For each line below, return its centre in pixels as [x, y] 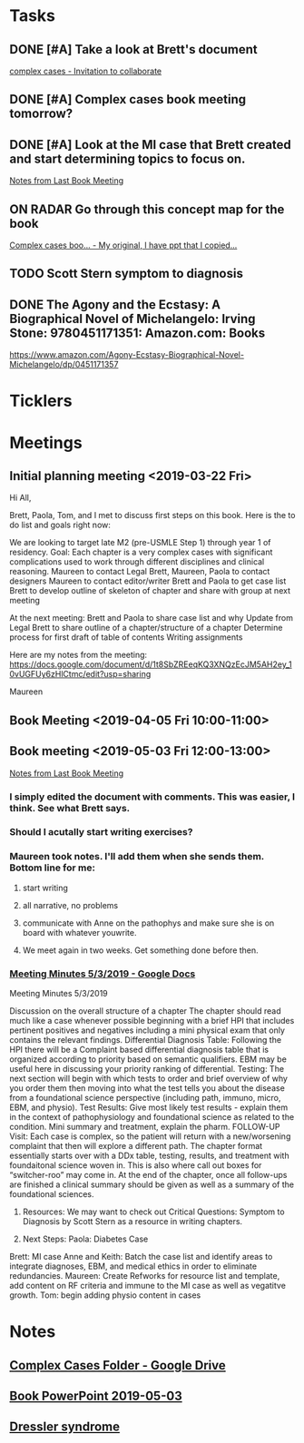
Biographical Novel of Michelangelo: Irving [132, 319]
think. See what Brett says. [70, 808]
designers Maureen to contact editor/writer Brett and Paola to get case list [148, 581]
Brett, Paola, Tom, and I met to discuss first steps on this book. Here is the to [152, 515]
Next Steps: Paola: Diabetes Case [85, 1239]
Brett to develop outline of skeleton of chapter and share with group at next [150, 591]
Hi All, [20, 498]
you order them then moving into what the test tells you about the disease [147, 1088]
